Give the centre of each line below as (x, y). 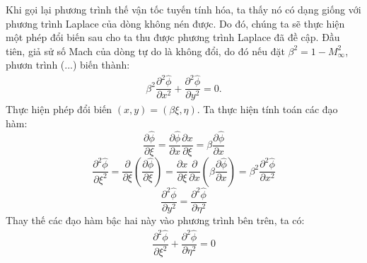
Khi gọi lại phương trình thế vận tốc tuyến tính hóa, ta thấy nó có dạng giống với (183, 9)
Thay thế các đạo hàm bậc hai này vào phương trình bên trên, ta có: (155, 220)
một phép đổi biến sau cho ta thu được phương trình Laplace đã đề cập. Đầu (173, 37)
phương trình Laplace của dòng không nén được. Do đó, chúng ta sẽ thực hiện (175, 23)
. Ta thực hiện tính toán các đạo (267, 109)
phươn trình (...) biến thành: (68, 65)
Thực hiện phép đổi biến (59, 109)
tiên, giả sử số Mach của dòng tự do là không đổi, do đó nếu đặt (145, 51)
